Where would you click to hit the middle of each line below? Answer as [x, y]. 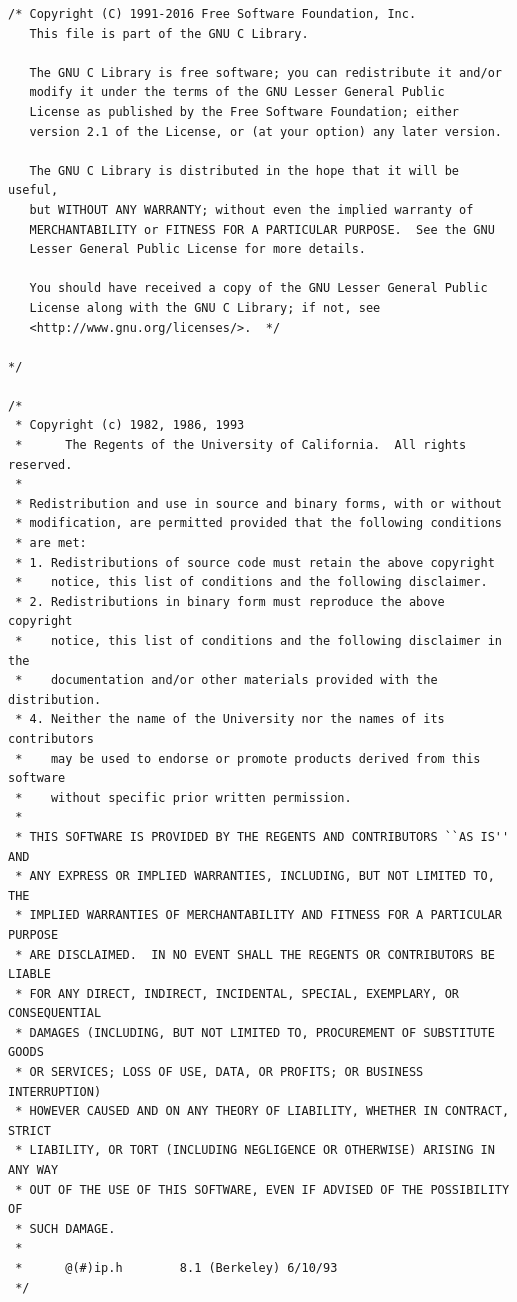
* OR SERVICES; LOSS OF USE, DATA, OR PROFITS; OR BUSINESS [219, 1072]
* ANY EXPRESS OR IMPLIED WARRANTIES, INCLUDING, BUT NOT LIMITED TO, [255, 876]
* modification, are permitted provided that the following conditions [258, 523]
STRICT [29, 1130]
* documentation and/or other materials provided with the [226, 680]
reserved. [40, 464]
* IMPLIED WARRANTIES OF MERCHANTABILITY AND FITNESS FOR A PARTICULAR [258, 915]
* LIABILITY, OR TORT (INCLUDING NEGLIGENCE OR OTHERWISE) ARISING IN [255, 1150]
